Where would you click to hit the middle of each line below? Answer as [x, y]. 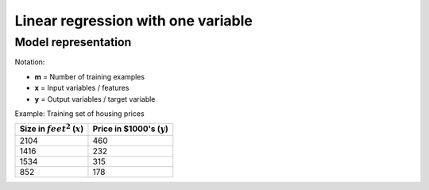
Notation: [30, 62]
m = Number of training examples [90, 76]
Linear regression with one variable [134, 21]
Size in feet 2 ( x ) [52, 128]
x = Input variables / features [82, 88]
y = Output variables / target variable [95, 99]
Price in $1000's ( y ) [130, 129]
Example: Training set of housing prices [79, 113]
